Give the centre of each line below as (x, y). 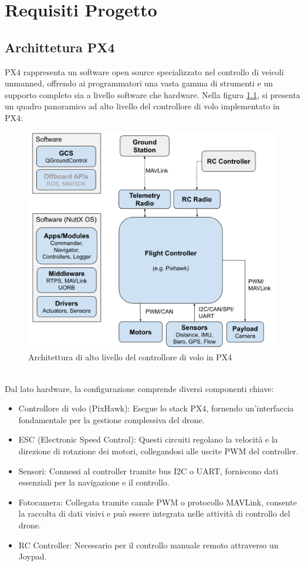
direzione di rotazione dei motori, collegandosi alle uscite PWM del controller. (158, 451)
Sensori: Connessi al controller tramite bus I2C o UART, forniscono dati (148, 470)
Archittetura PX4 (60, 47)
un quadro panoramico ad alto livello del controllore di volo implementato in (142, 106)
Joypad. (33, 556)
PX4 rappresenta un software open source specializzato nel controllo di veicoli (144, 71)
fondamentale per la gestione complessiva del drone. (111, 419)
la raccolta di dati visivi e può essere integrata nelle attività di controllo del (154, 513)
